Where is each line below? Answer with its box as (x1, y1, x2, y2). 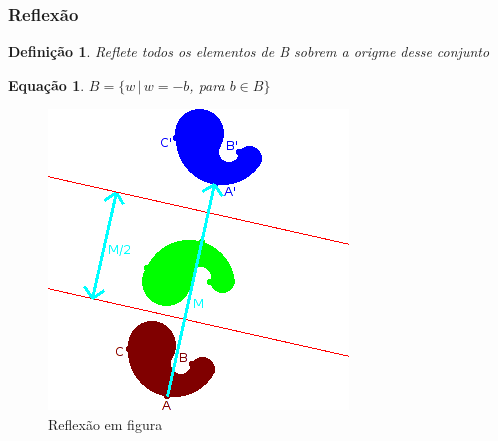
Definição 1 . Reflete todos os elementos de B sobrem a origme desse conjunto (8, 41, 490, 62)
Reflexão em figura (48, 414, 163, 434)
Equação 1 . (8, 74, 85, 95)
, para (189, 74, 225, 95)
